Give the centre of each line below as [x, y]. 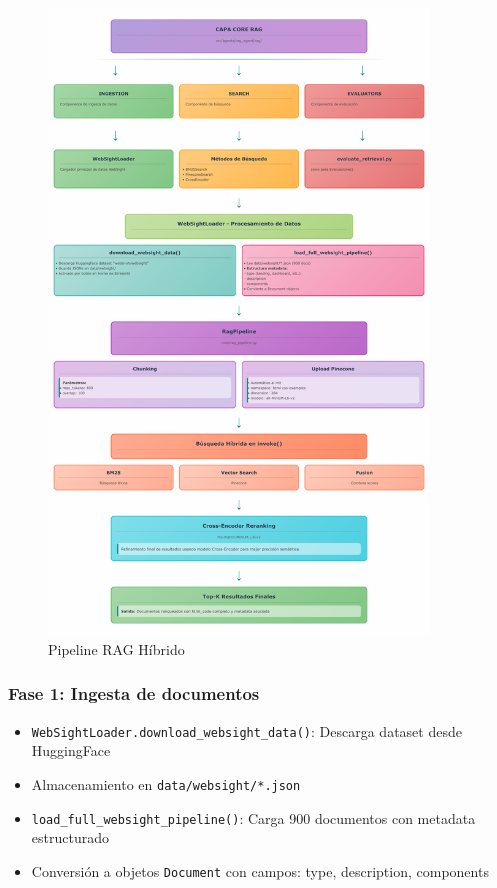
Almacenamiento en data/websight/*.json [166, 783]
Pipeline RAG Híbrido [116, 648]
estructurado [70, 837]
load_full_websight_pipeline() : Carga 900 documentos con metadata [253, 817]
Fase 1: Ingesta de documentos [134, 693]
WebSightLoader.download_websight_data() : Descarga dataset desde [246, 730]
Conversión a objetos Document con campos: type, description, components [260, 870]
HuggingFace [71, 750]
